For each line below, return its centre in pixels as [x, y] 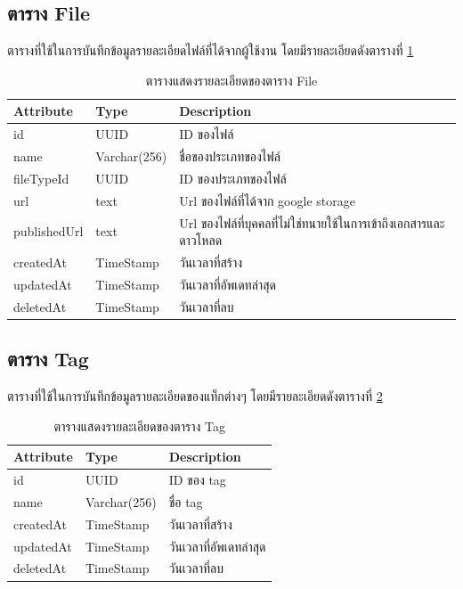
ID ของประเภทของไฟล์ [233, 178]
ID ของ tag [197, 480]
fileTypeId [41, 178]
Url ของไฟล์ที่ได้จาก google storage [267, 200]
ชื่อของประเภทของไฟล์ [230, 156]
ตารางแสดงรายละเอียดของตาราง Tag [139, 425]
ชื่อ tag [186, 501]
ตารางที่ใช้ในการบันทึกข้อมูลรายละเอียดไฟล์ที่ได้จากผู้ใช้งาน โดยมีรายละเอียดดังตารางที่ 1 [211, 50]
